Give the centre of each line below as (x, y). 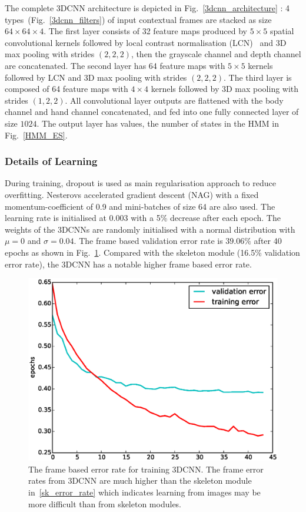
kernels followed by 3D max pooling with (225, 89)
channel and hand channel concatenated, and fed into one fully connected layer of (152, 112)
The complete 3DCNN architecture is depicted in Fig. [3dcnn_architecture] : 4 (147, 8)
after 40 (268, 241)
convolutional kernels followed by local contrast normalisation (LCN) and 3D (146, 42)
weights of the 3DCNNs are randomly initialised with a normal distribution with (150, 229)
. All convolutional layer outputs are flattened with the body (174, 100)
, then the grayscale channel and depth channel (216, 54)
